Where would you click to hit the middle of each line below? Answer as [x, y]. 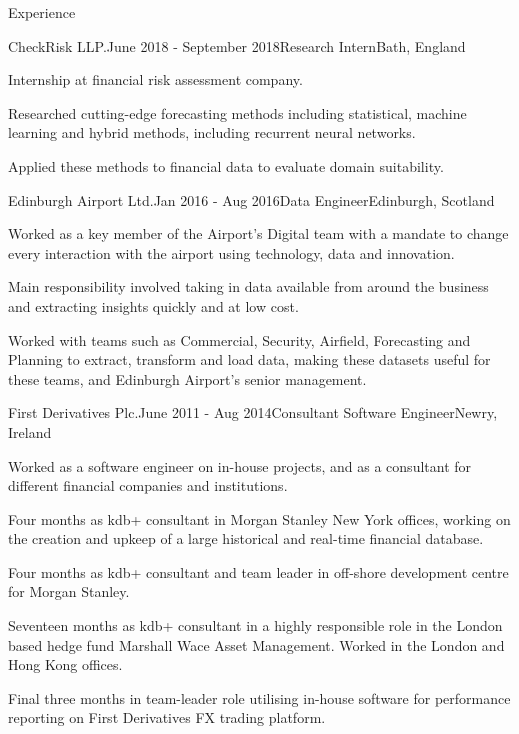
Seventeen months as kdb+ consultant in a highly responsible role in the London [255, 625]
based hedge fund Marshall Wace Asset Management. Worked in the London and [256, 644]
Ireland [30, 431]
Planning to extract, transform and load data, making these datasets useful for [249, 359]
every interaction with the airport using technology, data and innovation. [231, 252]
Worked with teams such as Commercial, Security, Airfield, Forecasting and [239, 339]
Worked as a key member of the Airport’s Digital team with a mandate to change [258, 233]
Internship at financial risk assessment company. [155, 79]
